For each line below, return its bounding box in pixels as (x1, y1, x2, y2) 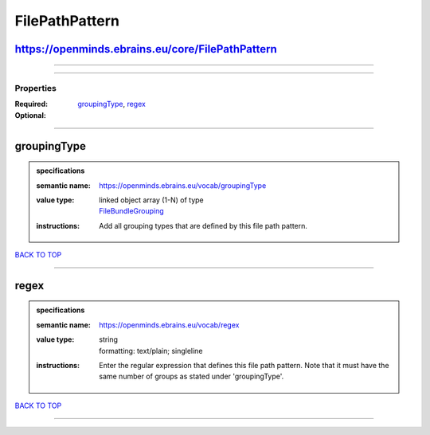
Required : (14, 100, 48, 109)
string (99, 335, 119, 344)
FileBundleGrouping (99, 206, 165, 216)
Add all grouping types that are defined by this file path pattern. (99, 221, 308, 230)
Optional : (14, 110, 47, 120)
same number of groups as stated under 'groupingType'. (99, 371, 284, 382)
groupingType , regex (77, 100, 147, 109)
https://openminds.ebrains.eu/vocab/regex (99, 319, 240, 330)
